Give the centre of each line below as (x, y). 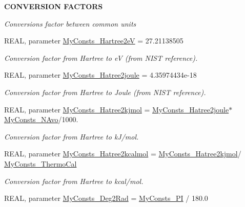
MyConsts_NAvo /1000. (41, 119)
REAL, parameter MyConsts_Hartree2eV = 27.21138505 (94, 41)
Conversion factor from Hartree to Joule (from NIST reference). (105, 92)
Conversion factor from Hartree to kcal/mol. (74, 181)
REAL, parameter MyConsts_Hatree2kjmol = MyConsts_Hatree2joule (117, 109)
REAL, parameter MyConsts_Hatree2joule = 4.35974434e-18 (100, 75)
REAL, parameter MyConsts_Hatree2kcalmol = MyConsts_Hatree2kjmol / (123, 154)
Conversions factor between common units (70, 23)
